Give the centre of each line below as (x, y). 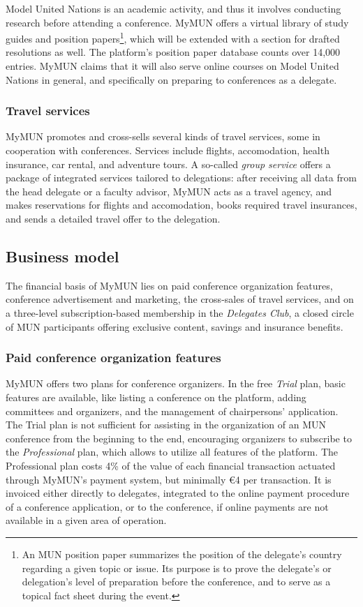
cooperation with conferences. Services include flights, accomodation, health (168, 150)
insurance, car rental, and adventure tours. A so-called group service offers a (168, 164)
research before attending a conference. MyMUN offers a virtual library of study (177, 22)
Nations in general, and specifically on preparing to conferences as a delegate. (171, 79)
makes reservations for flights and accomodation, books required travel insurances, (181, 205)
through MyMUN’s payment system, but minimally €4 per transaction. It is (169, 479)
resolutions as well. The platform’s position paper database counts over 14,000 (173, 52)
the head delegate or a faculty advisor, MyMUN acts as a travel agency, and (169, 191)
